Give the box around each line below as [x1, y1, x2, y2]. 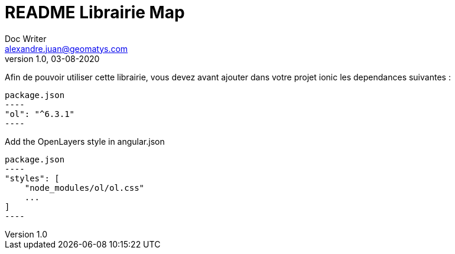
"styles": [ [5, 173, 60, 183]
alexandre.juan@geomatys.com [5, 43, 128, 54]
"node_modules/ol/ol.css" [24, 183, 145, 193]
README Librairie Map [5, 2, 185, 22]
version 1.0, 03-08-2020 [5, 53, 100, 64]
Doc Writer [5, 33, 47, 44]
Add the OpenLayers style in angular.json [5, 136, 165, 146]
